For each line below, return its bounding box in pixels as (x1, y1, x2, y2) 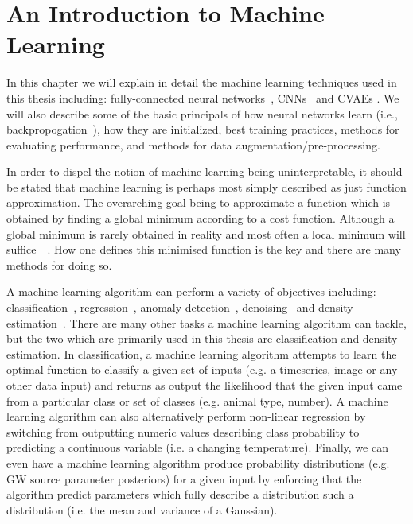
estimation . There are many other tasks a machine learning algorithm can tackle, (6, 314, 407, 331)
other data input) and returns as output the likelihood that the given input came (6, 377, 403, 393)
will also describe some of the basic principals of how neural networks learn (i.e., (6, 105, 398, 122)
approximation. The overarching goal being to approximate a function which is (6, 194, 391, 211)
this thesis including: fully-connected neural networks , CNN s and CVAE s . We (6, 89, 399, 106)
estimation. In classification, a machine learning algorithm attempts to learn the (6, 345, 397, 362)
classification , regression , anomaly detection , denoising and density (6, 299, 353, 316)
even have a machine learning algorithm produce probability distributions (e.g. (6, 454, 390, 471)
